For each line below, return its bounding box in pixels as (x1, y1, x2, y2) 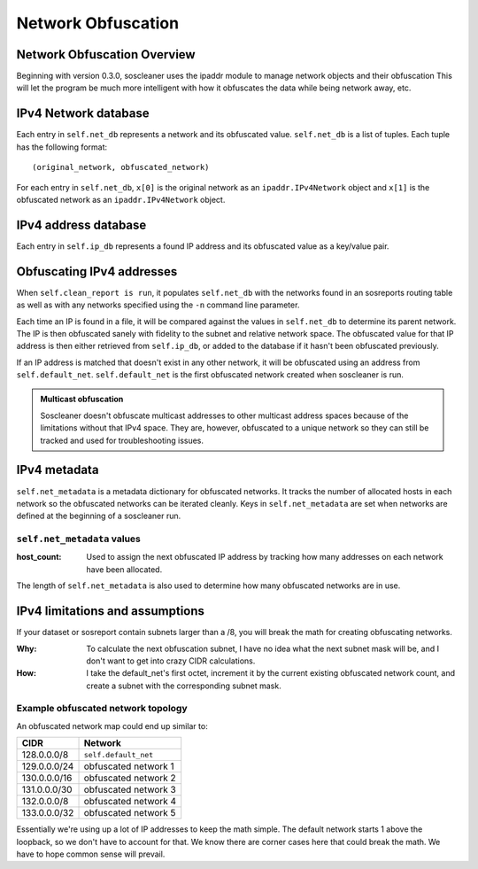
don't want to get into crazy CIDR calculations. (86, 656, 256, 666)
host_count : (16, 552, 62, 563)
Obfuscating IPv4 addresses (16, 264, 178, 279)
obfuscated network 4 (83, 795, 177, 808)
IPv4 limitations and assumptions (16, 603, 205, 619)
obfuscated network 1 (83, 760, 174, 772)
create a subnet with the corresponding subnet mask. (86, 680, 282, 691)
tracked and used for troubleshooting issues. (40, 435, 204, 446)
